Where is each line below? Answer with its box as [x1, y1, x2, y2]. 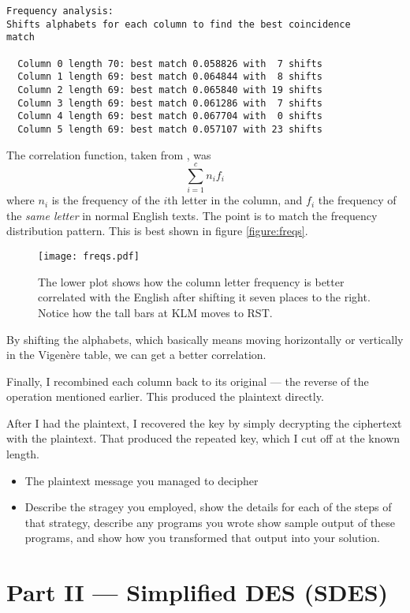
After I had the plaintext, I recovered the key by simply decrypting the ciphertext [6, 414, 402, 431]
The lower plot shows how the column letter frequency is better [38, 273, 345, 290]
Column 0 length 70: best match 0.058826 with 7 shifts [17, 58, 322, 69]
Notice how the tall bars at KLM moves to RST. [38, 304, 273, 320]
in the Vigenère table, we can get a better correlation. [6, 346, 266, 363]
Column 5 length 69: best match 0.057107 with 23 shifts [17, 123, 322, 135]
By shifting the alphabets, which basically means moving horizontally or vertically [6, 331, 404, 347]
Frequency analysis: [6, 6, 114, 17]
